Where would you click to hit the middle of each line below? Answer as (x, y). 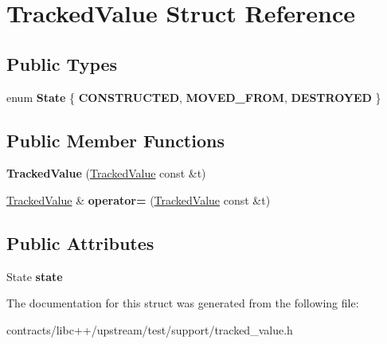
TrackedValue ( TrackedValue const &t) (106, 173)
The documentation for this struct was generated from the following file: (183, 303)
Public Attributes (80, 242)
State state (35, 276)
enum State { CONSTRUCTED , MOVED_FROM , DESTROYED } (194, 97)
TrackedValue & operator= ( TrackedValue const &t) (139, 199)
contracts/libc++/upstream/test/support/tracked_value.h (150, 329)
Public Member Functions (115, 140)
